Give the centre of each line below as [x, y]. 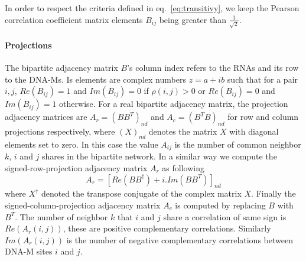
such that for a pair [263, 79]
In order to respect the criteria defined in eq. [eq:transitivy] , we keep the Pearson [152, 8]
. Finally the [274, 193]
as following [183, 167]
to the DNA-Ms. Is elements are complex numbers [95, 79]
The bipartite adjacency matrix [61, 68]
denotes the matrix [183, 131]
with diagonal [254, 131]
